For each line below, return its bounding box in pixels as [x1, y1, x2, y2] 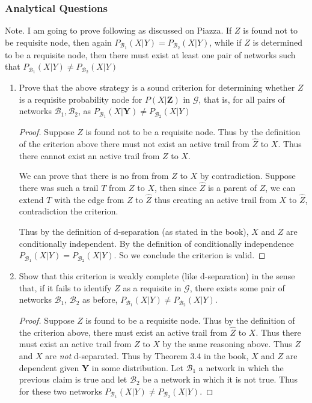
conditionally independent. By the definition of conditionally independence [19, 237, 294, 249]
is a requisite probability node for [19, 92, 142, 105]
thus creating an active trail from [154, 193, 277, 205]
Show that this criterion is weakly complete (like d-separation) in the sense [19, 270, 295, 282]
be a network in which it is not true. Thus [142, 373, 298, 386]
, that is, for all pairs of [198, 92, 285, 105]
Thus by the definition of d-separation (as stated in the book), [19, 225, 249, 237]
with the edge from [54, 193, 124, 205]
